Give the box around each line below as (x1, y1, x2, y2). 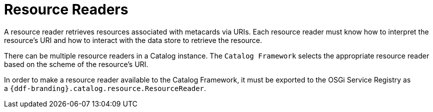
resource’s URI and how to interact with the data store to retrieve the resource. (4, 35, 262, 44)
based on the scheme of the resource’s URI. (4, 59, 149, 68)
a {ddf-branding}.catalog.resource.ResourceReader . (4, 83, 206, 92)
